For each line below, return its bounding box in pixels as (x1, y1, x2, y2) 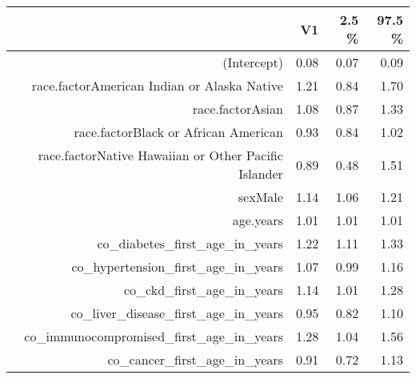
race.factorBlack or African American (74, 123, 283, 141)
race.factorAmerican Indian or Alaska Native (31, 76, 283, 95)
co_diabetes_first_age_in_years (97, 234, 283, 252)
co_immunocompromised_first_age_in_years (24, 327, 283, 345)
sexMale (238, 187, 283, 206)
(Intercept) (222, 53, 283, 71)
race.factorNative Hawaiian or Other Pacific (38, 146, 283, 164)
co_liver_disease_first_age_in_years (70, 304, 283, 322)
